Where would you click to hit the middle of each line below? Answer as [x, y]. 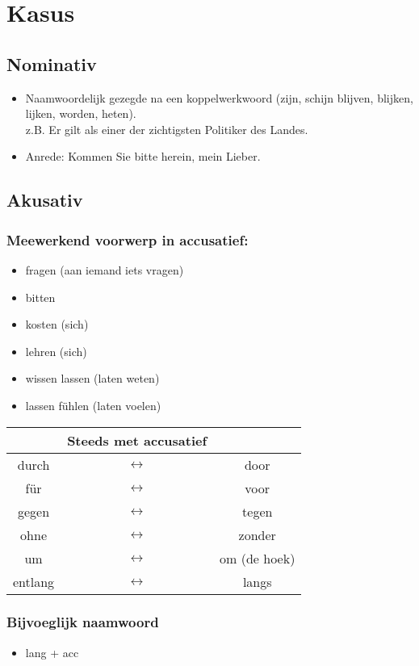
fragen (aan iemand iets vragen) [105, 269]
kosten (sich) [57, 324]
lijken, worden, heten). [81, 113]
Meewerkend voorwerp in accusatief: [128, 239]
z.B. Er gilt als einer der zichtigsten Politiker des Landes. [167, 129]
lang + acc [52, 652]
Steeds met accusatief [137, 440]
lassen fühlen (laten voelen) [93, 405]
